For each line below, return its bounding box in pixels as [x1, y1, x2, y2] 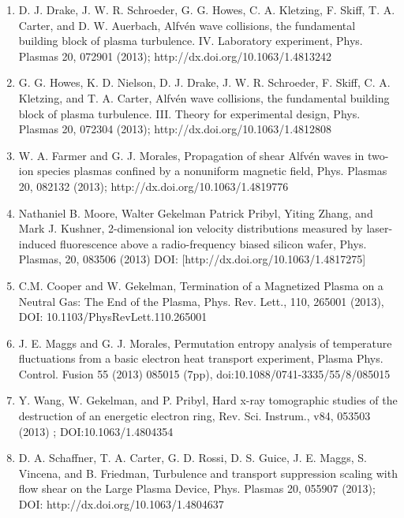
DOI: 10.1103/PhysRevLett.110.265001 [18, 308, 208, 325]
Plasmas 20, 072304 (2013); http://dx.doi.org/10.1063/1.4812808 [18, 121, 332, 137]
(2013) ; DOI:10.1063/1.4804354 [18, 423, 174, 439]
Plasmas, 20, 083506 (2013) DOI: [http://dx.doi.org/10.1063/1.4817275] [18, 251, 366, 267]
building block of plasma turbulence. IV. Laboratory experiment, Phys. [18, 32, 363, 49]
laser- [366, 220, 393, 237]
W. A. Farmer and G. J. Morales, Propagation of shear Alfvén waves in [18, 147, 365, 163]
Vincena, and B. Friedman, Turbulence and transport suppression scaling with [18, 464, 398, 481]
